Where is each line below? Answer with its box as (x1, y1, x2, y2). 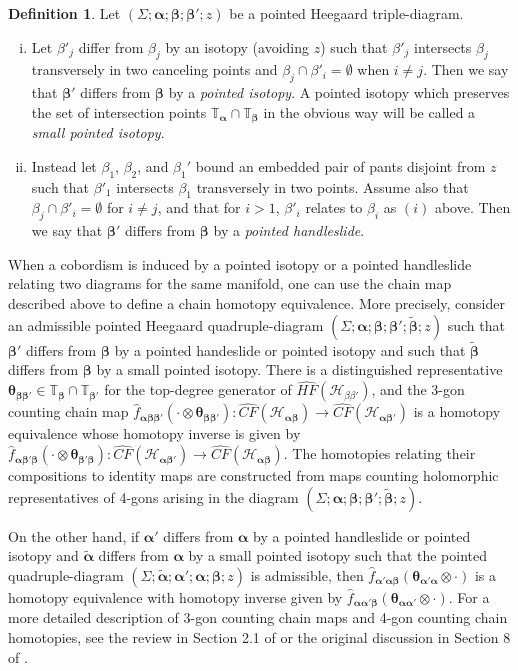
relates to (305, 197, 363, 218)
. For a (448, 587, 490, 608)
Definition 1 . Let (8, 3, 121, 23)
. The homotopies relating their (283, 443, 476, 464)
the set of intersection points (31, 101, 207, 122)
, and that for (157, 197, 241, 218)
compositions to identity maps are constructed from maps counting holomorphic (8, 465, 499, 486)
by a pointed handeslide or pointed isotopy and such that (114, 339, 466, 360)
